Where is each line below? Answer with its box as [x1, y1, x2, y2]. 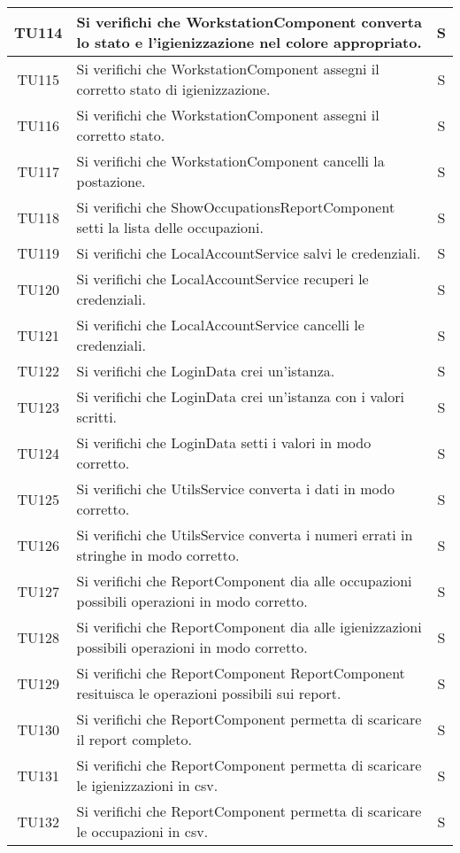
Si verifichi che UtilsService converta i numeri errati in [76, 524, 413, 545]
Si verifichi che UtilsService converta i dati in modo [76, 478, 395, 499]
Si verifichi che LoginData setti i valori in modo [76, 432, 372, 453]
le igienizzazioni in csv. [76, 775, 218, 795]
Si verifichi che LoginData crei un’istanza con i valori [76, 386, 405, 407]
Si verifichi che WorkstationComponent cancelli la [76, 151, 385, 171]
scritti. [76, 407, 118, 427]
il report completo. [76, 729, 192, 749]
